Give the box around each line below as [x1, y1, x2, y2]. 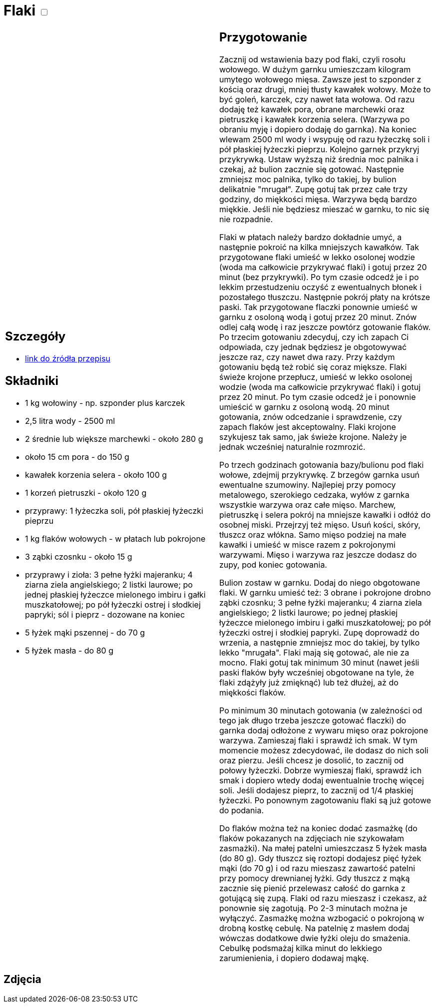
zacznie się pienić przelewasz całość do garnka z [219, 883, 406, 893]
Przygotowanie [219, 29, 307, 44]
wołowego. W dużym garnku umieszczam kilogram [219, 64, 411, 74]
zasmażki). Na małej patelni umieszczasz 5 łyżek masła [219, 843, 427, 853]
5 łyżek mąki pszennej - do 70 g [25, 628, 145, 638]
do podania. [219, 805, 264, 815]
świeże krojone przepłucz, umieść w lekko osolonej [219, 371, 413, 382]
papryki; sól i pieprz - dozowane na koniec [25, 610, 185, 620]
